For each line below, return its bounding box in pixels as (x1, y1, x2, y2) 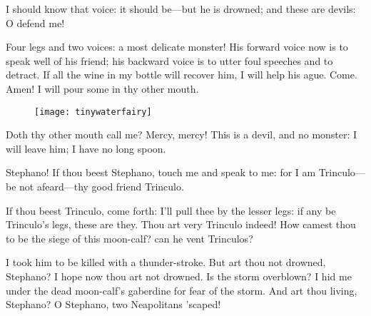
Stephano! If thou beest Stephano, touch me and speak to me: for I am (6, 165, 316, 180)
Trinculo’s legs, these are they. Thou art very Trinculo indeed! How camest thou (6, 217, 356, 232)
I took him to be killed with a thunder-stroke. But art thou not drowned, (6, 255, 326, 270)
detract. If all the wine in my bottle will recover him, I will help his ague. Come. (6, 67, 357, 82)
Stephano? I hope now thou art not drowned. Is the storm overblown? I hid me (6, 268, 352, 283)
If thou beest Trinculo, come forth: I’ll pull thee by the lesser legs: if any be (6, 203, 336, 218)
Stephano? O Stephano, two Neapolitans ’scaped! (6, 297, 221, 312)
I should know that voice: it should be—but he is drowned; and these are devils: (6, 1, 356, 16)
